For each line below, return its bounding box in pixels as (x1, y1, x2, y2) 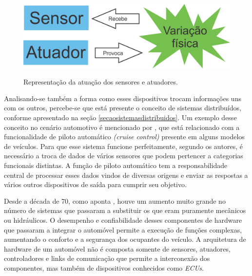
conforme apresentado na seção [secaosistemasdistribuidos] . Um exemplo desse (4, 112, 237, 123)
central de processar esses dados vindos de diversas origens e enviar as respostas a (4, 170, 248, 180)
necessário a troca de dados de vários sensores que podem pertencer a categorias (4, 150, 243, 161)
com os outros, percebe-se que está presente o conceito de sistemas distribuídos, (4, 103, 241, 113)
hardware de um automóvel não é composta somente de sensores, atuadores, (4, 243, 231, 254)
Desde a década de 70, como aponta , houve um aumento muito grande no (4, 195, 226, 206)
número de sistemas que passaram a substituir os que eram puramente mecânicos (4, 205, 246, 215)
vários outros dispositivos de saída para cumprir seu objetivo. (4, 179, 187, 190)
